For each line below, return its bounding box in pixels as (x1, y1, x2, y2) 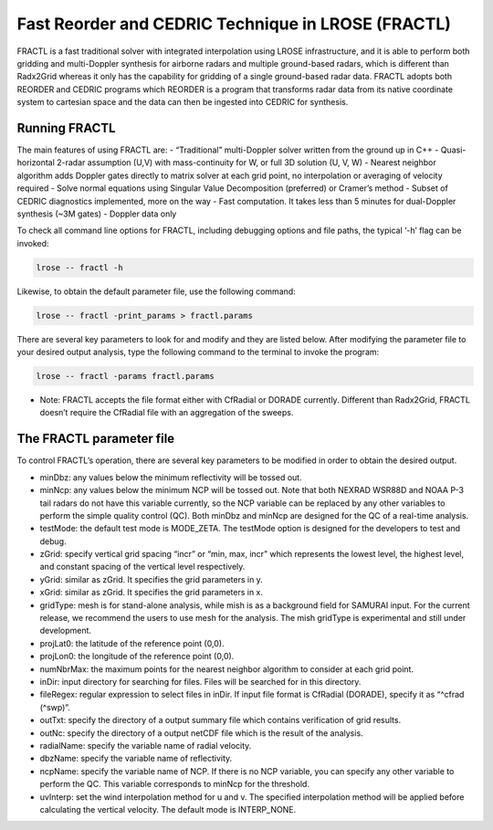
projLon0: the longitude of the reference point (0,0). (39, 651, 235, 662)
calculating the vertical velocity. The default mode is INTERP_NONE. (39, 804, 297, 814)
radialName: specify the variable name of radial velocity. (39, 740, 252, 751)
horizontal (16, 157, 55, 168)
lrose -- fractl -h (36, 262, 123, 273)
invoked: (16, 237, 49, 248)
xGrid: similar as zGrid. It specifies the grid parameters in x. (39, 587, 264, 598)
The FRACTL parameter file (16, 431, 175, 447)
